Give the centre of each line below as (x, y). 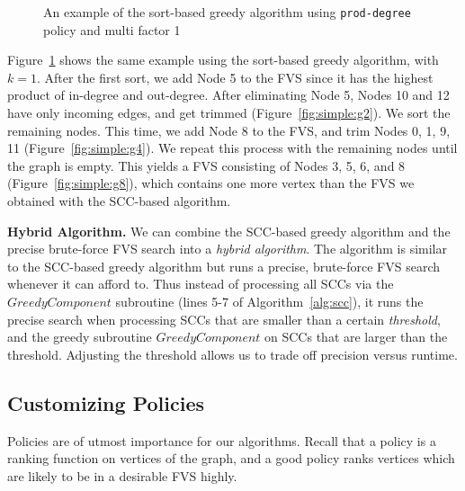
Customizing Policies (106, 402)
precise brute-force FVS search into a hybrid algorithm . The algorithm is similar (227, 249)
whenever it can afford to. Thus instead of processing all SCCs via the (201, 284)
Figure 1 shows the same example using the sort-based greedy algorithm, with (223, 60)
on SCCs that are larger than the (356, 337)
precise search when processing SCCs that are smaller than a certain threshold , (224, 319)
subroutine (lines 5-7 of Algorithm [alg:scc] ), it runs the (269, 301)
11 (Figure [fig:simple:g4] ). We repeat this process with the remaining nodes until (232, 148)
